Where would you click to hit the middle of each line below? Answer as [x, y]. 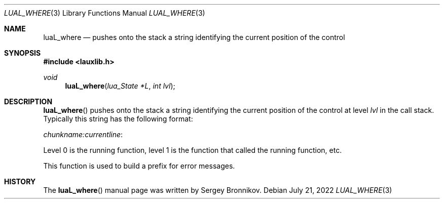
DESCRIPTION [28, 101]
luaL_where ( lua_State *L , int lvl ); [120, 86]
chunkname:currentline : [83, 134]
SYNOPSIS [23, 53]
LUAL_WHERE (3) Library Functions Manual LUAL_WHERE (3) [105, 13]
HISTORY [20, 181]
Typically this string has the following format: [118, 119]
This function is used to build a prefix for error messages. [139, 166]
